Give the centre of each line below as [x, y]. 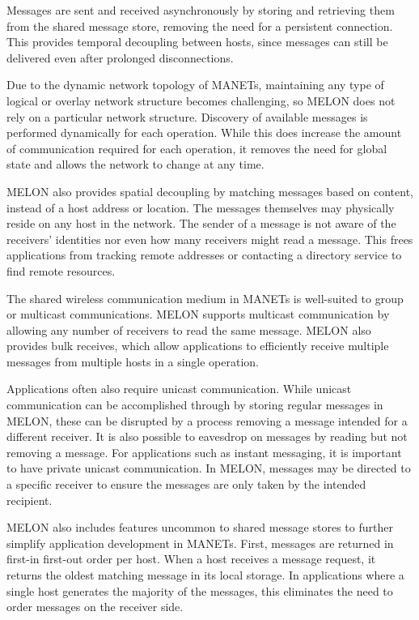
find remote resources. [61, 270]
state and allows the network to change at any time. [135, 164]
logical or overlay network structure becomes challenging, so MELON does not [201, 100]
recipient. [30, 500]
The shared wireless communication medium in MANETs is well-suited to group [205, 298]
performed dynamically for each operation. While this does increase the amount [204, 133]
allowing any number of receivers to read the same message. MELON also [189, 329]
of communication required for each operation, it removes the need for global [197, 148]
